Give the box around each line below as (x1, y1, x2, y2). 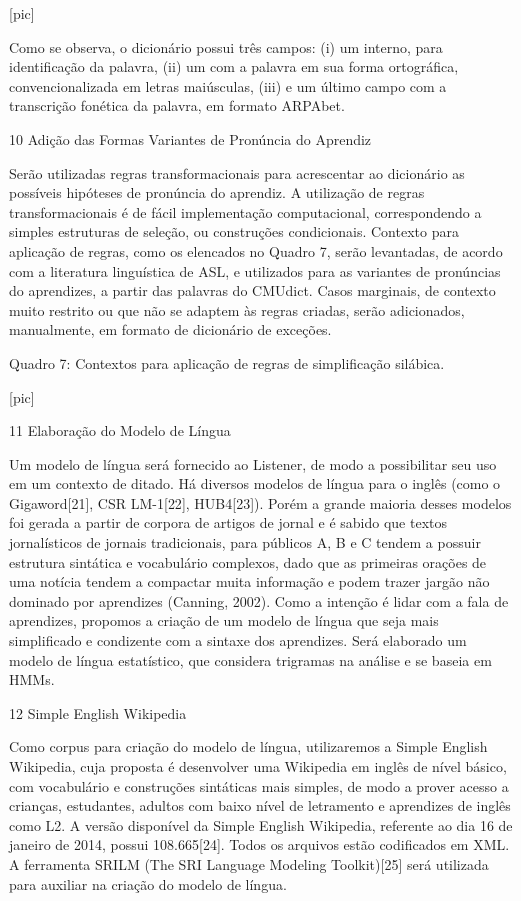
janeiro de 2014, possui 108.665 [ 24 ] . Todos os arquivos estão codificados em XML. (9, 834, 510, 855)
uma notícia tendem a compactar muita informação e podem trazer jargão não (9, 571, 490, 592)
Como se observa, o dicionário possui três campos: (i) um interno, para (9, 36, 443, 57)
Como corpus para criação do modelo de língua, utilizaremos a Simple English (9, 736, 488, 757)
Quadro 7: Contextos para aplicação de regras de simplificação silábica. (9, 352, 445, 373)
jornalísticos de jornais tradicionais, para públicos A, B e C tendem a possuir (9, 532, 481, 553)
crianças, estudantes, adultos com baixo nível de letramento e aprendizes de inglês (9, 795, 511, 816)
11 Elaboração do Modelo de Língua (9, 420, 231, 441)
